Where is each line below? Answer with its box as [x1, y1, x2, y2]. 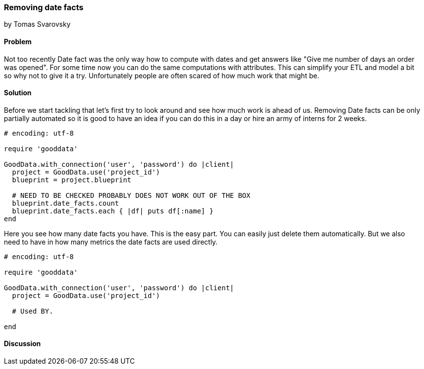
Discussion [4, 339, 41, 348]
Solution [4, 88, 32, 97]
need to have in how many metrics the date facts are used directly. [4, 237, 218, 246]
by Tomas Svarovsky [4, 20, 71, 29]
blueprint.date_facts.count [12, 199, 119, 207]
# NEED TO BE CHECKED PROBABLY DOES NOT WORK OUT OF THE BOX [12, 191, 251, 199]
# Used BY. [12, 307, 54, 315]
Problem [4, 37, 32, 46]
